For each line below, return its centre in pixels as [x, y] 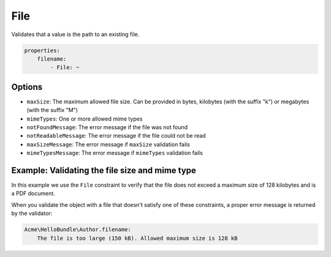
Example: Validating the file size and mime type [104, 170]
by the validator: [32, 214]
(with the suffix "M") [52, 110]
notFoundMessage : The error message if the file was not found [107, 127]
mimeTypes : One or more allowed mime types [85, 119]
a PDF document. [33, 193]
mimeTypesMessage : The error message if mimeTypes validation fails [115, 153]
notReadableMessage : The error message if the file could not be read [116, 136]
